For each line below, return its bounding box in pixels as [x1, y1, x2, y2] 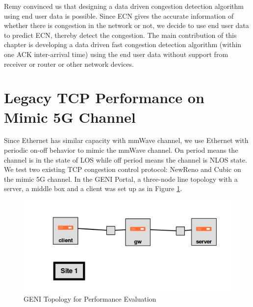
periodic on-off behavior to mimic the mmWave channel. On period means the [4, 145, 238, 155]
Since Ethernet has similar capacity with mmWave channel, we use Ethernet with [4, 135, 249, 145]
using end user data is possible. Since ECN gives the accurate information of [4, 10, 234, 21]
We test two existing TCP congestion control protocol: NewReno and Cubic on [4, 164, 241, 174]
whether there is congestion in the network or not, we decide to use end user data [4, 20, 249, 30]
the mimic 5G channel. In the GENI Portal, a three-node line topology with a [4, 173, 238, 184]
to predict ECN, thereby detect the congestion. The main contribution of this [4, 29, 237, 40]
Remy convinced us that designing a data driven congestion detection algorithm [4, 1, 244, 11]
